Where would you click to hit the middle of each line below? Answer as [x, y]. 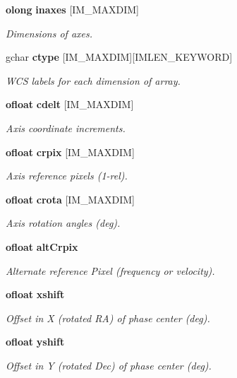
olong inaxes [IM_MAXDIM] [72, 9]
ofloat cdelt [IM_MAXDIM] [70, 104]
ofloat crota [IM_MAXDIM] [71, 199]
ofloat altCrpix [42, 246]
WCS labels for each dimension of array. [93, 80]
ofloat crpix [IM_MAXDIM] [70, 152]
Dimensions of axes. [49, 33]
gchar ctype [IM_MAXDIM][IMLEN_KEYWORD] [119, 57]
